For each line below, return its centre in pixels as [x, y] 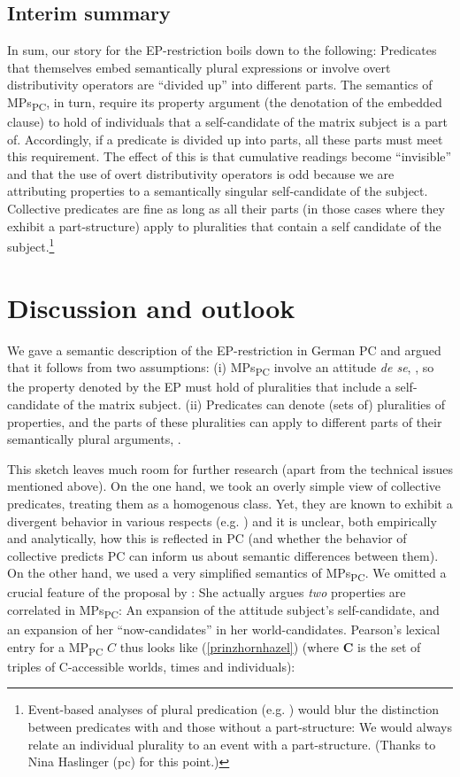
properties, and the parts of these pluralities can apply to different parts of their [225, 421]
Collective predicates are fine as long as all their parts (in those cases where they [226, 209]
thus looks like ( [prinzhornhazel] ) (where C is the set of [270, 646]
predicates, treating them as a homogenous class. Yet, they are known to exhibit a [230, 503]
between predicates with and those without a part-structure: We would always [240, 727]
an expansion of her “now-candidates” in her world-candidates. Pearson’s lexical [224, 629]
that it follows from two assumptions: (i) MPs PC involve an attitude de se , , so [221, 369]
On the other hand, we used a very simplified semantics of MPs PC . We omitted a [227, 574]
